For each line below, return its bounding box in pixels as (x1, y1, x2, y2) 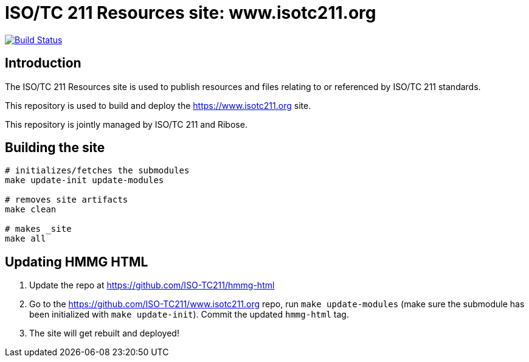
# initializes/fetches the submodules (5, 165, 190, 176)
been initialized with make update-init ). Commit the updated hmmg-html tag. (29, 309, 349, 320)
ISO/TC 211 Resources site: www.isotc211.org (5, 2, 376, 23)
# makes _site (5, 224, 72, 234)
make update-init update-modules (5, 175, 164, 186)
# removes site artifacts (5, 195, 128, 205)
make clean (5, 204, 57, 215)
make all (5, 234, 46, 244)
